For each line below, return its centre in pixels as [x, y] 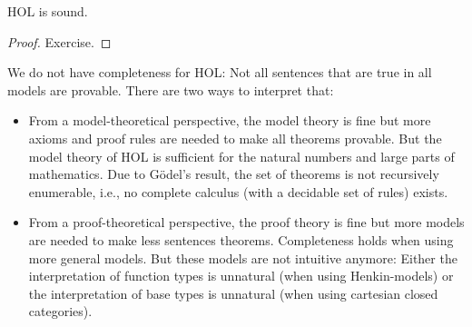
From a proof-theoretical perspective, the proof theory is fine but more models [246, 222]
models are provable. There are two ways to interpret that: [171, 89]
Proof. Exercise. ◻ [59, 41]
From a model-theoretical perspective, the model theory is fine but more [230, 120]
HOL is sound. [48, 11]
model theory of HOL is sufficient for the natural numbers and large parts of [241, 156]
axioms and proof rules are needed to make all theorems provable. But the [235, 138]
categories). [60, 311]
